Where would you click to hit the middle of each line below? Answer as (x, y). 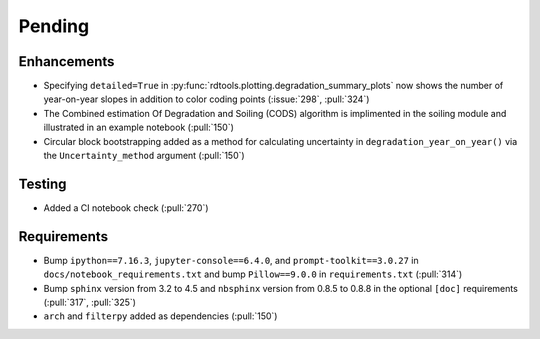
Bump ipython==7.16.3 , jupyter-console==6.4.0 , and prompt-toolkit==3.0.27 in (231, 260)
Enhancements (66, 61)
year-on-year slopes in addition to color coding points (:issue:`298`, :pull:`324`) (206, 99)
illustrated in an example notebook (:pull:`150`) (139, 127)
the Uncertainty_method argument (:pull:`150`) (144, 156)
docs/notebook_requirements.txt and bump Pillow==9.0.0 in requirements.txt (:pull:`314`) (253, 274)
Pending (54, 26)
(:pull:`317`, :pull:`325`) (90, 302)
